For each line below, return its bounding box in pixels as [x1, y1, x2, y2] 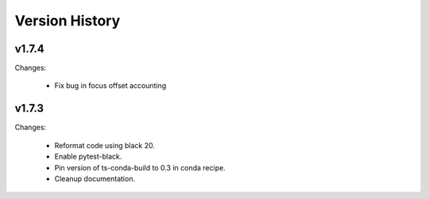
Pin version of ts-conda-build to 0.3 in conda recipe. [54, 163, 226, 172]
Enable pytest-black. [54, 151, 122, 162]
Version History [14, 12, 121, 29]
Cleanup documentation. [54, 174, 135, 183]
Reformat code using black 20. [54, 140, 155, 150]
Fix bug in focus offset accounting [54, 81, 167, 90]
